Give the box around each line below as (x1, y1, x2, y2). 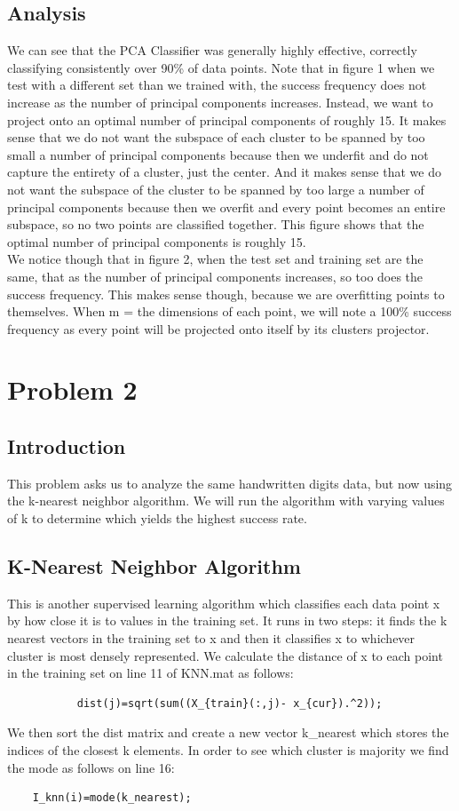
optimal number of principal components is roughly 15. (7, 232, 306, 250)
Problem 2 (7, 371, 138, 408)
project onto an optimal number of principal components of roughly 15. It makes (7, 110, 447, 129)
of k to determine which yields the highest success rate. (7, 509, 307, 528)
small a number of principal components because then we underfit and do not (7, 145, 429, 163)
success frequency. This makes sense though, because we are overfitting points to (7, 284, 445, 303)
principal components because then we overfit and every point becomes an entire (7, 197, 446, 216)
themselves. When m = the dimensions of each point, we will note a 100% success (7, 302, 452, 321)
